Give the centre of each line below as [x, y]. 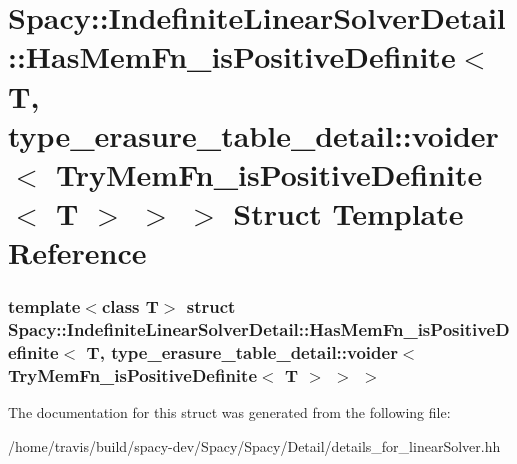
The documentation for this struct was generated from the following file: [229, 412]
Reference [77, 252]
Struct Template [348, 213]
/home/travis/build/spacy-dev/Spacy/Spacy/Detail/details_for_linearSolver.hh [254, 446]
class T [130, 306]
